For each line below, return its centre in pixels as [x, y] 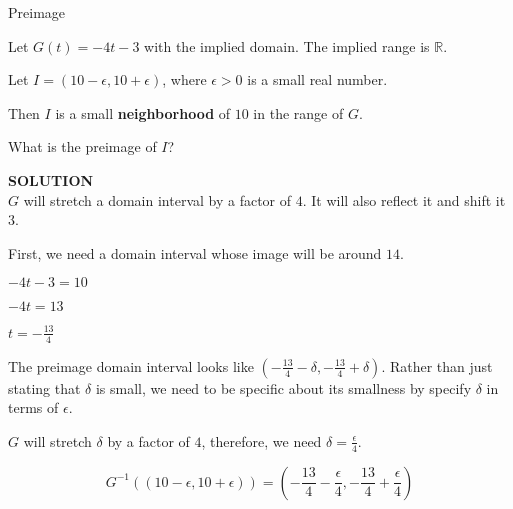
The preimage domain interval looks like [131, 365]
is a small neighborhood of [143, 112]
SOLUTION [51, 179]
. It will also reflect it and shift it [404, 199]
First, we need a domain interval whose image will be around [195, 252]
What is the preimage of [82, 146]
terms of [33, 407]
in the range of [298, 112]
